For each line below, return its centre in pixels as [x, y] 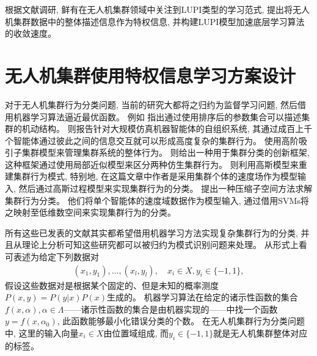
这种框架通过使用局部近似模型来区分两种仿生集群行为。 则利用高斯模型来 [152, 164]
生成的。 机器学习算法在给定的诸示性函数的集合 [202, 297]
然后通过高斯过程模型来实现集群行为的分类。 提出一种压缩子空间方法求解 [166, 188]
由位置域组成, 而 [136, 333]
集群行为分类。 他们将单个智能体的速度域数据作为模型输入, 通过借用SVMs [153, 200]
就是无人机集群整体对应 [261, 333]
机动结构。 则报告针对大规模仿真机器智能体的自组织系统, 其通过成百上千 [167, 129]
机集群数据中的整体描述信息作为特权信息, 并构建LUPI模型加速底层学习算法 [155, 21]
